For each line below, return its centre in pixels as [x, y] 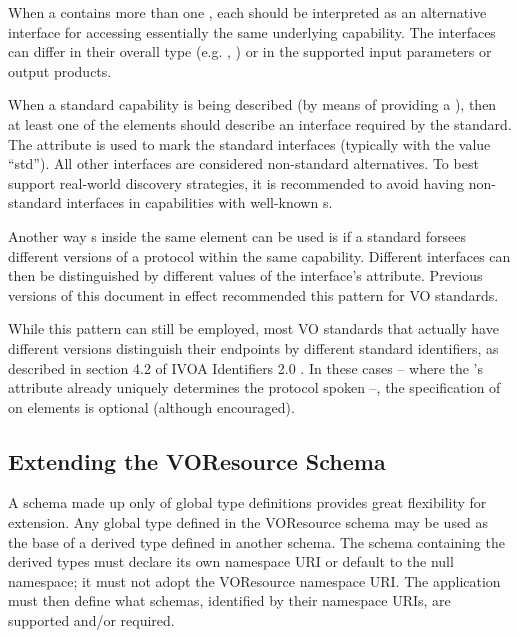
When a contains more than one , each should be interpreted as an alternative [247, 12]
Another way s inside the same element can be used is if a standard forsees [237, 235]
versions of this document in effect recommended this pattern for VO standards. [253, 294]
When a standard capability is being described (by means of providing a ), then [252, 104]
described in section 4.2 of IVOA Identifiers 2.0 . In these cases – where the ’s [246, 367]
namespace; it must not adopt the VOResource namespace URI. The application [254, 580]
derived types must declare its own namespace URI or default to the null [231, 561]
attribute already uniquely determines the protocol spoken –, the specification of [254, 387]
